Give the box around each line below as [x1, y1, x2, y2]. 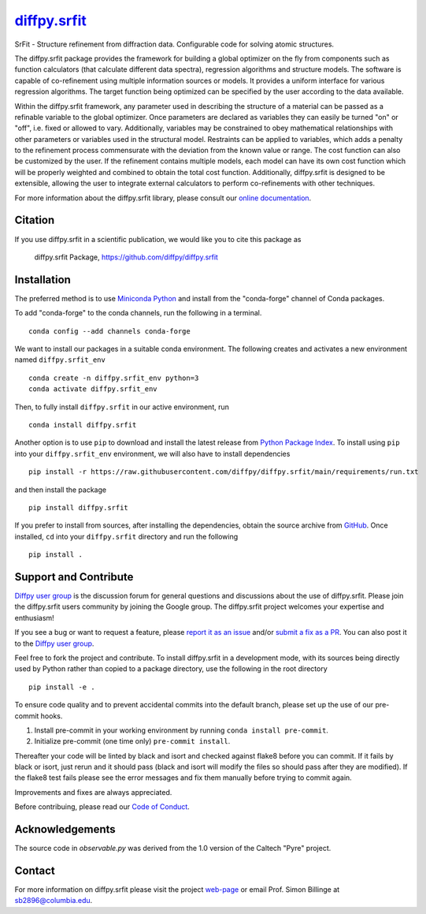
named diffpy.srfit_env [14, 355, 106, 364]
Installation [14, 273, 71, 286]
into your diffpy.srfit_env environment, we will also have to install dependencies [14, 449, 291, 458]
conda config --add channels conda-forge [28, 326, 191, 335]
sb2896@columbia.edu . [14, 896, 93, 905]
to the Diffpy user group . [14, 639, 94, 648]
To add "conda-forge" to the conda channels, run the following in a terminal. [14, 308, 262, 318]
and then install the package [14, 485, 106, 494]
